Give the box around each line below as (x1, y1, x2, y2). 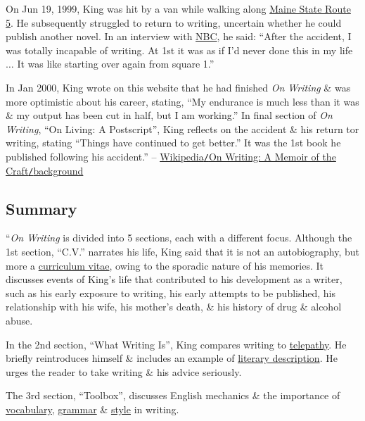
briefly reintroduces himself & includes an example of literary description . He (6, 351, 338, 365)
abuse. (6, 313, 33, 328)
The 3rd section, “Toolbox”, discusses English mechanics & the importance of (6, 388, 340, 403)
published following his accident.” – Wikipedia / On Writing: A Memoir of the (6, 149, 336, 163)
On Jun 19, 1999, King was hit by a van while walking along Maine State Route (6, 1, 351, 15)
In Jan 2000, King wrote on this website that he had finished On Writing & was (6, 80, 351, 94)
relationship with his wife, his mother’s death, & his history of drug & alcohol (6, 299, 342, 314)
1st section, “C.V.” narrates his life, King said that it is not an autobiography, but (6, 244, 360, 259)
